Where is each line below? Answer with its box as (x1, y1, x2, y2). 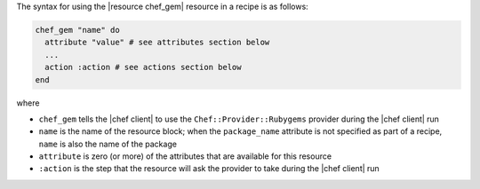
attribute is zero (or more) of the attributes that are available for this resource (38, 151, 332, 161)
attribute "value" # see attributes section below (44, 37, 270, 48)
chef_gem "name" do (35, 25, 120, 35)
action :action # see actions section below (44, 62, 242, 73)
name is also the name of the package (38, 138, 178, 149)
